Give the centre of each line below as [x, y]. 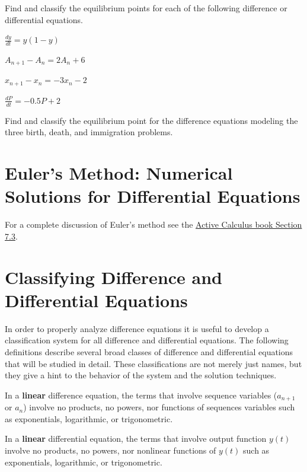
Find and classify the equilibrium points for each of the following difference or [146, 8]
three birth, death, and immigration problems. [89, 132]
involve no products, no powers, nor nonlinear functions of [111, 450]
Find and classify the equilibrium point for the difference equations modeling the [151, 120]
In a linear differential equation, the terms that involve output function [136, 438]
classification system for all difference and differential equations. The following [147, 340]
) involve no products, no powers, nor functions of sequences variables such [159, 407]
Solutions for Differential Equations [153, 196]
